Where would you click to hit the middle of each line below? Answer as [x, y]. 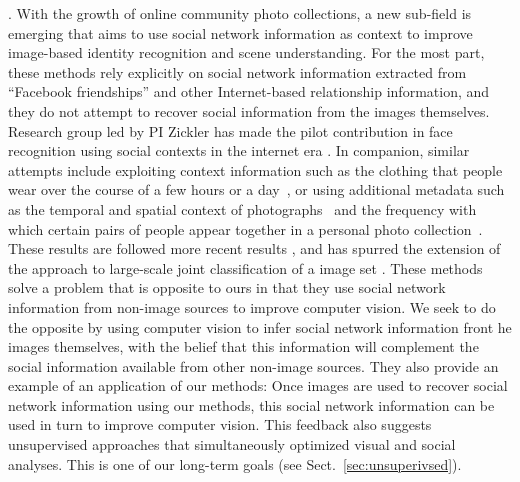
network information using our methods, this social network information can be [251, 404]
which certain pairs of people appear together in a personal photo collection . [245, 228]
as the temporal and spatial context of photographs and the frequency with [242, 208]
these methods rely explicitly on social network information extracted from [237, 71]
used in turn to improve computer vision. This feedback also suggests [220, 424]
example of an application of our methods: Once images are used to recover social [258, 385]
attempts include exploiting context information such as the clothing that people [255, 169]
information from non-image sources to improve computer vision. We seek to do [252, 306]
